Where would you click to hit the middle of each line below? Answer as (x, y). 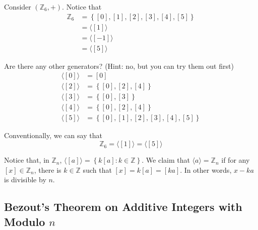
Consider (18, 7)
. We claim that (166, 160)
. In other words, (206, 169)
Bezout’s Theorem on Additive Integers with (123, 207)
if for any (236, 160)
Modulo (25, 221)
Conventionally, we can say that (53, 135)
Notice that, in (27, 160)
